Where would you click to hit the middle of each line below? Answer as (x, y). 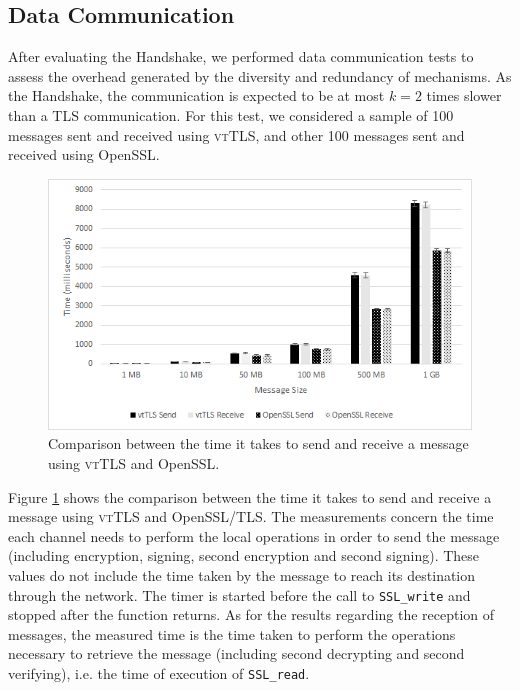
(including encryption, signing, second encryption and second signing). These (244, 555)
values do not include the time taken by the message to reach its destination (242, 574)
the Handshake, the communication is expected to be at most (196, 95)
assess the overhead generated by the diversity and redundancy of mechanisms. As (260, 75)
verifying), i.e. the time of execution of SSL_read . (159, 672)
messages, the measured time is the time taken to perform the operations (232, 633)
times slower (464, 95)
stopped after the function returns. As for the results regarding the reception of (251, 614)
